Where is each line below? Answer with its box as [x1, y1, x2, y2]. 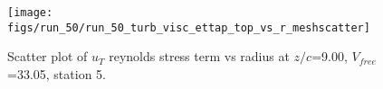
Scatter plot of [7, 47, 88, 66]
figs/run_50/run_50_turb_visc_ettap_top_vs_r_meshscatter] [7, 21, 370, 34]
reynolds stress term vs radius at [109, 47, 290, 66]
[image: [7, 6, 53, 19]
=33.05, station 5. [7, 64, 106, 83]
